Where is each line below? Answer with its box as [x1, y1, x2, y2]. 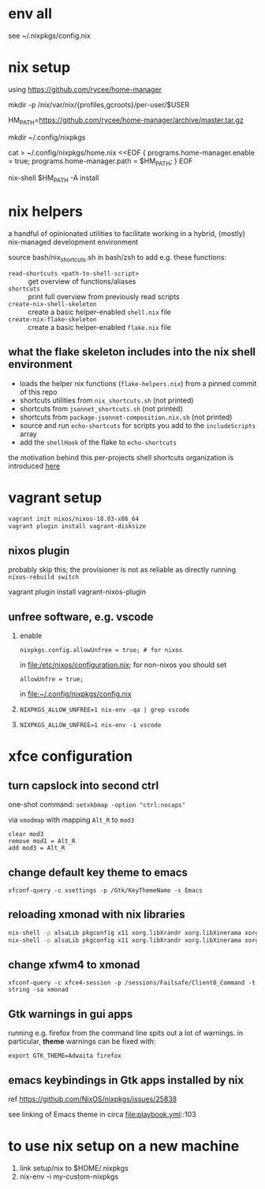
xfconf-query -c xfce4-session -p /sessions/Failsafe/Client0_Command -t [8, 979, 256, 987]
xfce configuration [8, 748, 132, 766]
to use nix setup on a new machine [8, 1138, 240, 1155]
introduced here [8, 461, 61, 471]
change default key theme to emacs [8, 865, 188, 879]
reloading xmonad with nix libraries [8, 908, 185, 921]
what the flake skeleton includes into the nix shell [8, 345, 256, 359]
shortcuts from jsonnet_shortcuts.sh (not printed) [19, 403, 183, 413]
